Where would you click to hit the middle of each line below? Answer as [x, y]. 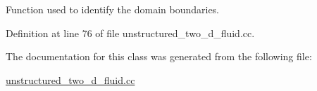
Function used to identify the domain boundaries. [113, 9]
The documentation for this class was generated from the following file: [159, 56]
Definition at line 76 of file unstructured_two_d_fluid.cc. [130, 33]
